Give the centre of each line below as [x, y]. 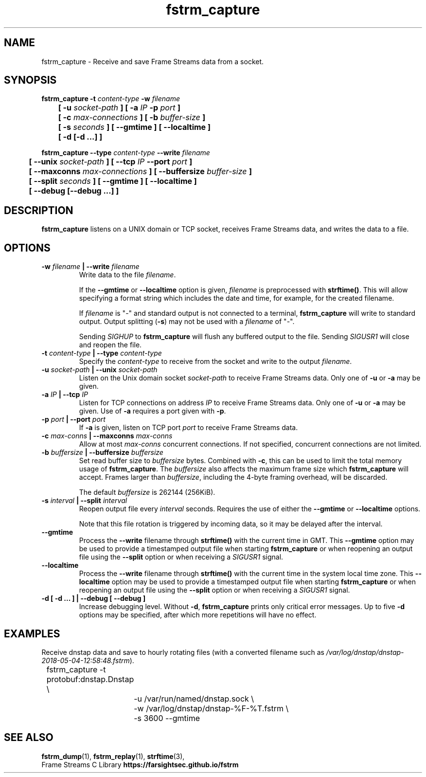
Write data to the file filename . [127, 275]
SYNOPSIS [30, 80]
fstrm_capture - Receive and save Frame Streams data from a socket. [153, 61]
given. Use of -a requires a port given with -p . [152, 411]
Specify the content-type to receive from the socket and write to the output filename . [215, 361]
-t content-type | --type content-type [102, 353]
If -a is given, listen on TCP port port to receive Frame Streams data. [188, 428]
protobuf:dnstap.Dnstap [90, 679]
